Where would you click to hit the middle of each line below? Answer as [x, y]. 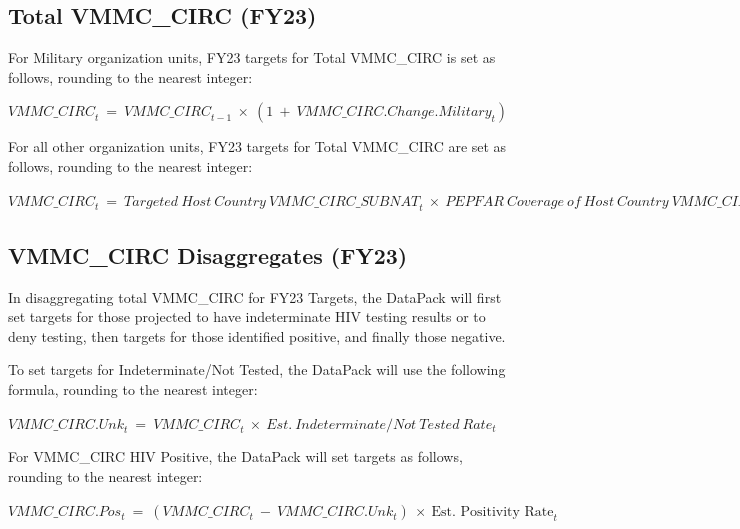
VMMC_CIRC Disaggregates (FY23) [208, 254]
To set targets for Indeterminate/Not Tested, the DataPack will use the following [257, 369]
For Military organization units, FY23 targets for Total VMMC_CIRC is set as [252, 57]
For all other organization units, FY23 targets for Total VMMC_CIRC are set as [257, 146]
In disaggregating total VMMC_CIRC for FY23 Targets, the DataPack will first [255, 296]
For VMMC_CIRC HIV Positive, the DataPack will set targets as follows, [235, 456]
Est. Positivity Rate [492, 511]
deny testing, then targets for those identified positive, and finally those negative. [257, 335]
